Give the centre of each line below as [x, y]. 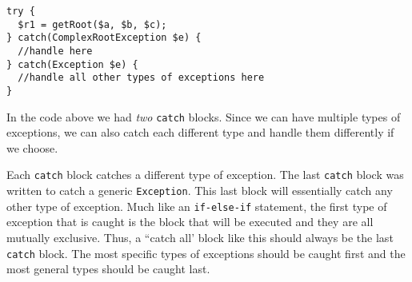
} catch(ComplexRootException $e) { [104, 38]
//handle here [55, 51]
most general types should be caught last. [108, 269]
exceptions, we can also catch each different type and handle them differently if [200, 132]
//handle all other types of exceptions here [141, 78]
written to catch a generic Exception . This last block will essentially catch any [200, 191]
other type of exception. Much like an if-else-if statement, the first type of [197, 206]
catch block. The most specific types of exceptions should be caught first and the [206, 253]
